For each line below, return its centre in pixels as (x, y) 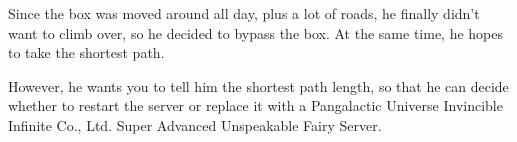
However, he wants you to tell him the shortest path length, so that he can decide (258, 85)
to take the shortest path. (86, 52)
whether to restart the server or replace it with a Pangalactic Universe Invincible (255, 105)
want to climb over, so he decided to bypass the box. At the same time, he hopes (256, 32)
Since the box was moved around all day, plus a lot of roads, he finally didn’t (244, 13)
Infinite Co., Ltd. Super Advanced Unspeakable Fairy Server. (195, 124)
